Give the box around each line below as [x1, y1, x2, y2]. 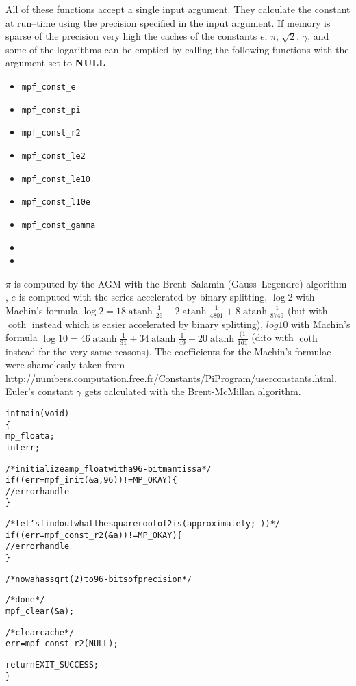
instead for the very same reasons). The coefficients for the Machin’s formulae [5, 344, 331, 358]
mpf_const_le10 [21, 174, 91, 184]
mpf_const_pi [21, 105, 81, 115]
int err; [5, 442, 40, 453]
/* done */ [5, 595, 45, 605]
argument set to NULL [5, 55, 105, 70]
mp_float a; [5, 431, 55, 442]
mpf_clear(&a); [5, 607, 75, 617]
